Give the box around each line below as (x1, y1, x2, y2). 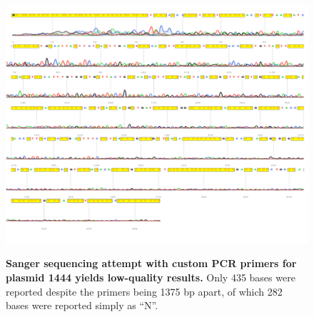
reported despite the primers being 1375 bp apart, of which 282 (6, 284, 283, 298)
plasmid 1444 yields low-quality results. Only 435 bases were (6, 269, 295, 284)
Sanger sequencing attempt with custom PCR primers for (6, 256, 297, 271)
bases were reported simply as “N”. (6, 298, 158, 313)
